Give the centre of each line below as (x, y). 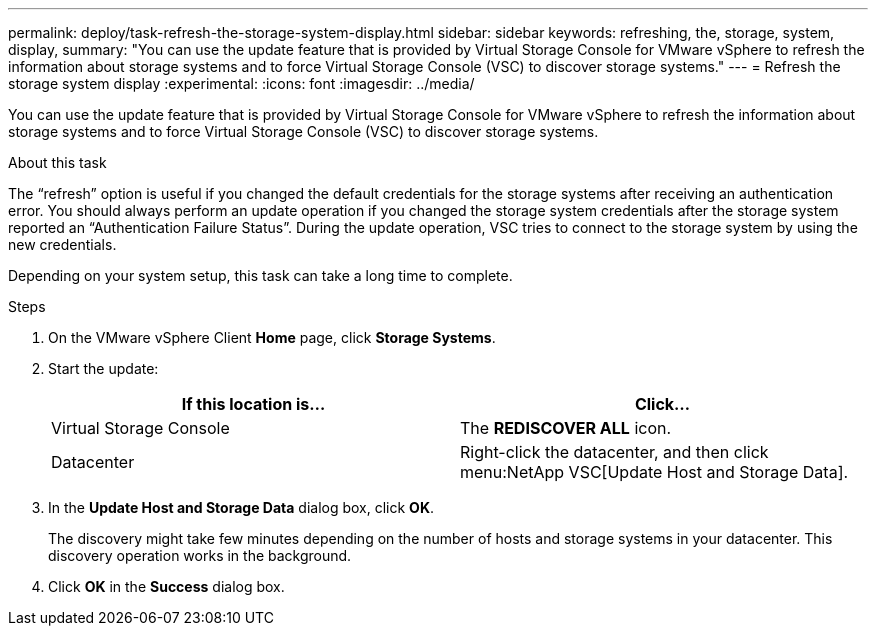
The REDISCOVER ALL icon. (566, 428)
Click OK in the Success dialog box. (166, 586)
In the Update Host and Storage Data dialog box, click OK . (241, 507)
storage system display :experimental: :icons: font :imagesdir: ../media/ (241, 83)
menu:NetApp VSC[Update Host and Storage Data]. (654, 472)
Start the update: (103, 368)
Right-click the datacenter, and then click (614, 452)
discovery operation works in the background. (200, 555)
